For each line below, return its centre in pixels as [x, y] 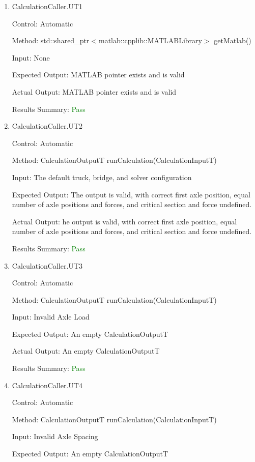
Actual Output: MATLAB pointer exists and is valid [94, 91]
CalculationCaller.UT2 [47, 126]
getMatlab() [233, 40]
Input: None [31, 57]
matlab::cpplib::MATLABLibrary [150, 40]
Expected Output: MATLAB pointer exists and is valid [98, 75]
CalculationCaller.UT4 [47, 385]
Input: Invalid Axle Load [51, 317]
